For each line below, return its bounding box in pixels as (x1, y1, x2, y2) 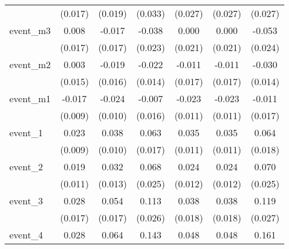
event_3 (9, 194, 43, 207)
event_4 (9, 228, 43, 241)
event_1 (9, 126, 43, 139)
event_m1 (9, 92, 51, 105)
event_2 (9, 160, 43, 173)
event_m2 (9, 58, 51, 71)
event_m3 (9, 23, 51, 37)
